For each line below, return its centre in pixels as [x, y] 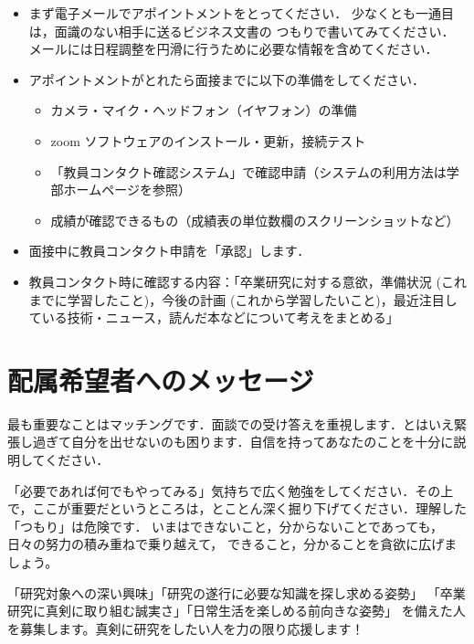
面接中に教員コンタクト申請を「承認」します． [169, 251]
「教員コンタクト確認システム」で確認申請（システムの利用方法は [248, 171]
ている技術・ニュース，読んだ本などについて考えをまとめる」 [214, 317]
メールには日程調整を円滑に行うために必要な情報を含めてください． [233, 49]
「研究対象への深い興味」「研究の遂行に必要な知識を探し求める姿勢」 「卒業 [237, 592]
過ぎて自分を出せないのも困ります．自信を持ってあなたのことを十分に [243, 442]
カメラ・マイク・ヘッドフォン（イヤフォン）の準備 [204, 110]
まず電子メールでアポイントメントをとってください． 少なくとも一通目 [241, 13]
